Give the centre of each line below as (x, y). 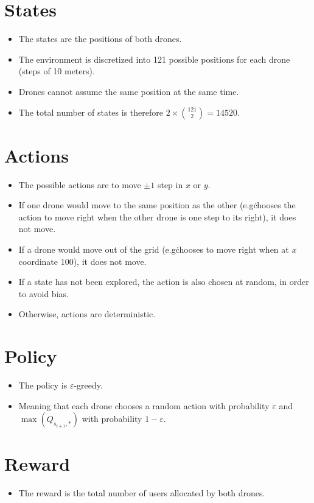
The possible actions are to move (80, 184)
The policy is (43, 385)
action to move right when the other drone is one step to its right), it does (157, 216)
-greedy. (88, 385)
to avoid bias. (44, 293)
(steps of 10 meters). (57, 71)
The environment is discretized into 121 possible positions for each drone (154, 59)
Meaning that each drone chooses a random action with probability (144, 405)
